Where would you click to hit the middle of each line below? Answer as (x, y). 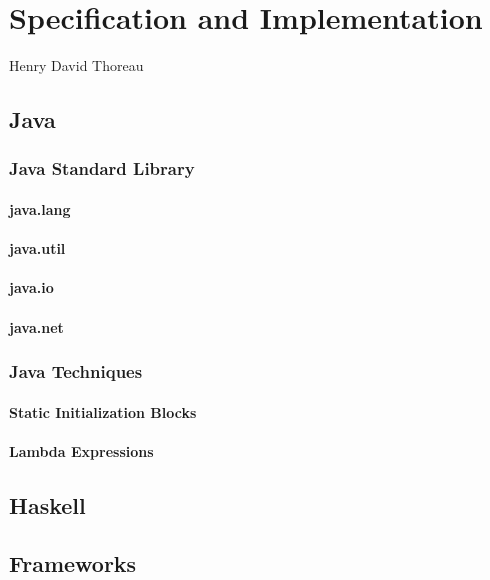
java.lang (40, 208)
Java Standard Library (102, 168)
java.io (31, 287)
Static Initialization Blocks (103, 411)
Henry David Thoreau (76, 65)
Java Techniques (76, 371)
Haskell (47, 504)
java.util (37, 248)
